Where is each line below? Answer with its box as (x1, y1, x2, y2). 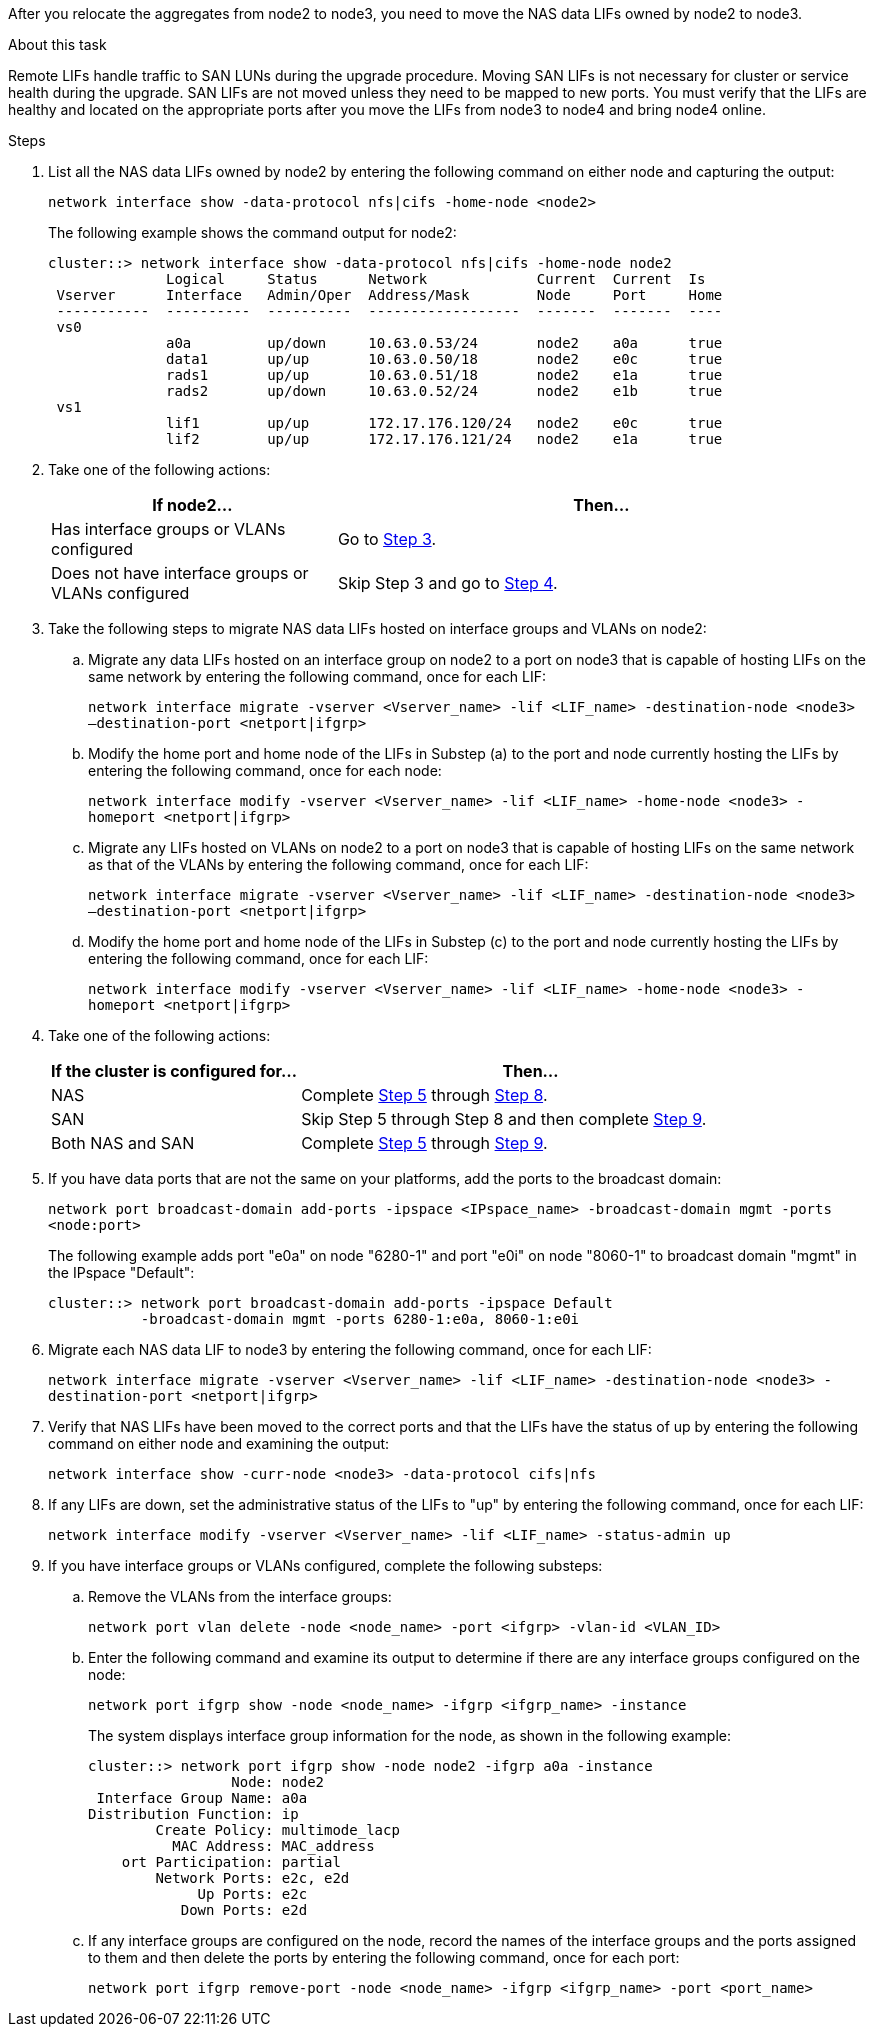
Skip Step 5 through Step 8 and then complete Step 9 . (301, 1109, 707, 1129)
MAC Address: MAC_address (172, 1838, 375, 1854)
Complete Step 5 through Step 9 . (301, 1133, 548, 1153)
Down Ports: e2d (180, 1902, 308, 1918)
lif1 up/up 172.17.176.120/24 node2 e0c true (166, 415, 723, 431)
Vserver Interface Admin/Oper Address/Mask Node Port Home (56, 287, 723, 303)
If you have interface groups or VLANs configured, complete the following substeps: (48, 1557, 603, 1574)
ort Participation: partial (121, 1854, 341, 1870)
